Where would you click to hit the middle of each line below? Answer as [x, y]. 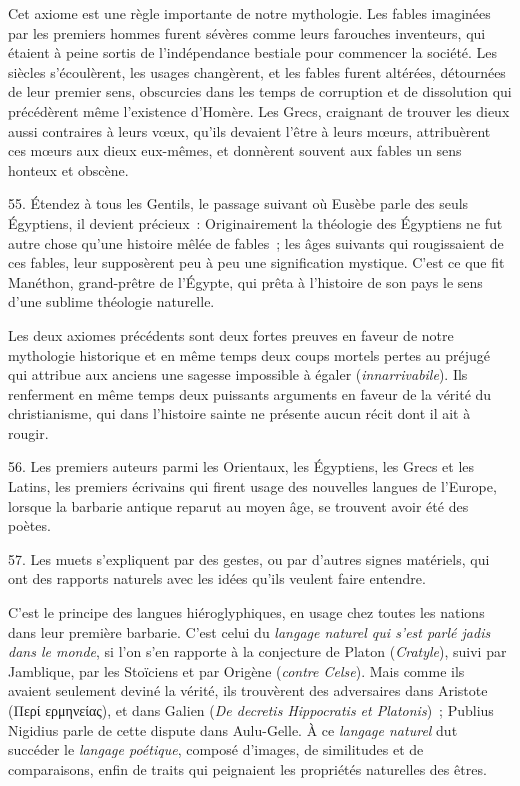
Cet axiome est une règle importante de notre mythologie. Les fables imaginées [249, 13]
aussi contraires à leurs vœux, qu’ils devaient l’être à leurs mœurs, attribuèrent [249, 130]
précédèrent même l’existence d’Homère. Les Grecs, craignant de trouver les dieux [259, 110]
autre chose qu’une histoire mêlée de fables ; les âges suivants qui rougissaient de [256, 242]
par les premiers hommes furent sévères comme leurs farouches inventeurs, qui [247, 32]
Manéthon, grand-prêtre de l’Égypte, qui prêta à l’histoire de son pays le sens [245, 281]
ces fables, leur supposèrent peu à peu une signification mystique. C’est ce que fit [256, 262]
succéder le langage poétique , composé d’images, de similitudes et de [216, 749]
